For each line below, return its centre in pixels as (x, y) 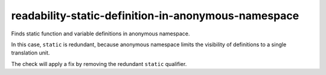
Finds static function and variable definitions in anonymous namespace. (101, 34)
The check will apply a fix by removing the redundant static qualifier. (99, 64)
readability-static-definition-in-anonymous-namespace (155, 16)
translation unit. (30, 53)
